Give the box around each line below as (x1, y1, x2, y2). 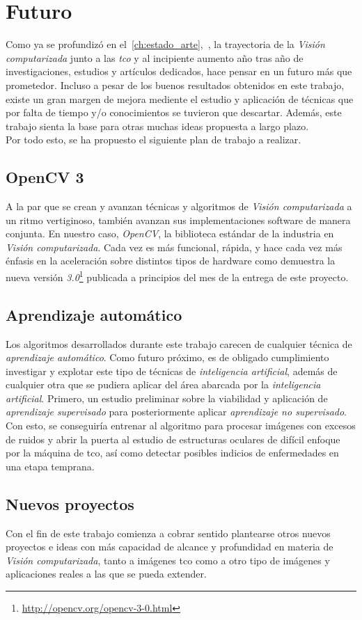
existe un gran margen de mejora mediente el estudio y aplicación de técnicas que (6, 91, 354, 106)
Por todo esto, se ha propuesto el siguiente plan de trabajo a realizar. (6, 132, 301, 147)
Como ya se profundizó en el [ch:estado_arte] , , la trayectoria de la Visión (6, 37, 325, 51)
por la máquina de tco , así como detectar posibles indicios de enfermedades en (6, 445, 339, 460)
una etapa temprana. (6, 459, 95, 473)
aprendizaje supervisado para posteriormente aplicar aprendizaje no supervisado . (6, 404, 347, 419)
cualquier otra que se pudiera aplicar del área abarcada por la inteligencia (6, 377, 321, 392)
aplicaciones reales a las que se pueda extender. (6, 566, 207, 581)
